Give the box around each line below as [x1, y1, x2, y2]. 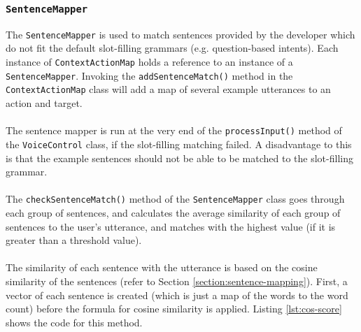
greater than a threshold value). [6, 233, 142, 247]
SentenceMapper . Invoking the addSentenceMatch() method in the [6, 68, 293, 82]
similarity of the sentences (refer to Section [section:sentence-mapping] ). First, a [6, 273, 348, 288]
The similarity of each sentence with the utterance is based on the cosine [6, 260, 318, 275]
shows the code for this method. [6, 315, 143, 329]
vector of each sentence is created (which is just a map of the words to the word [6, 287, 348, 302]
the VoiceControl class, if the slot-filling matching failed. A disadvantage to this [6, 136, 352, 151]
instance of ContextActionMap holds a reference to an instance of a [6, 55, 293, 69]
